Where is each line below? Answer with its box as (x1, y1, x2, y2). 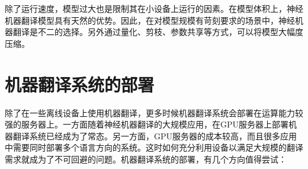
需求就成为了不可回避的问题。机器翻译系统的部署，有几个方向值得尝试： (5, 152, 287, 165)
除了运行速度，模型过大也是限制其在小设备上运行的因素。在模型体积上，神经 (5, 2, 303, 14)
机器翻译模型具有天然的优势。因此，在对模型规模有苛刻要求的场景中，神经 (5, 14, 295, 26)
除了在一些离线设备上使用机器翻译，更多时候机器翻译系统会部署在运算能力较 (5, 106, 303, 119)
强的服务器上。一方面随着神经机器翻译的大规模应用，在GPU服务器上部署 (5, 118, 289, 130)
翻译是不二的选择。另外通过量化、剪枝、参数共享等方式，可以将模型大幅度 (12, 25, 303, 38)
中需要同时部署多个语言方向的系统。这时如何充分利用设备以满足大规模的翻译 (5, 141, 303, 154)
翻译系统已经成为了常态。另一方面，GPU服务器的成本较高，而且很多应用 (12, 129, 297, 142)
